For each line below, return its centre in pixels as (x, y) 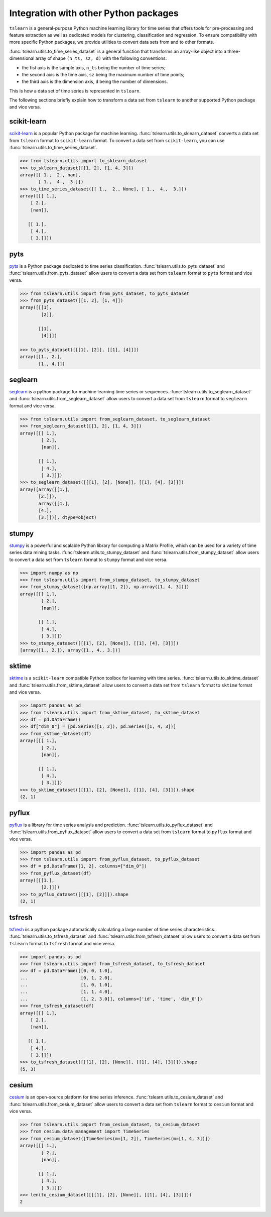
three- (234, 51)
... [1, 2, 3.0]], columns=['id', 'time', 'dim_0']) (111, 999)
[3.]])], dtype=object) (68, 518)
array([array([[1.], (45, 489)
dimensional (22, 58)
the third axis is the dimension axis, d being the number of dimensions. (95, 82)
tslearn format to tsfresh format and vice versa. (62, 943)
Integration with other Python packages (94, 13)
